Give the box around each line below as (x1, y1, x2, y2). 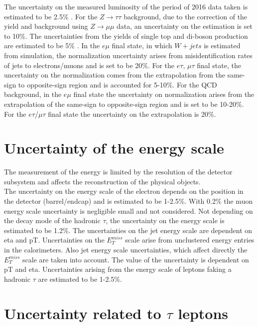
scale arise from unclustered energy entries (125, 235, 255, 245)
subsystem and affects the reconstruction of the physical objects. (4, 176, 201, 186)
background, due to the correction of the (124, 11, 248, 21)
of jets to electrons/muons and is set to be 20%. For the (4, 60, 175, 70)
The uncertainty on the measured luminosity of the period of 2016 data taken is (4, 1, 248, 11)
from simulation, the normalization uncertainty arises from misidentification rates (4, 50, 253, 60)
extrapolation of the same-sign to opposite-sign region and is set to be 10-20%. (4, 98, 244, 109)
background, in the (4, 89, 62, 99)
